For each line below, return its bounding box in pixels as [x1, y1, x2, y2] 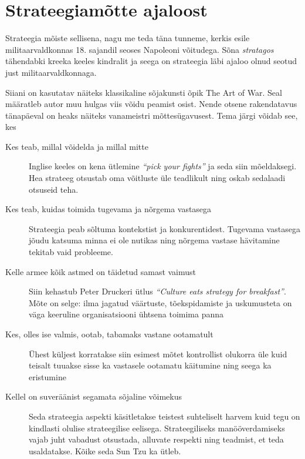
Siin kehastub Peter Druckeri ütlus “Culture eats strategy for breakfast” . [29, 285, 286, 297]
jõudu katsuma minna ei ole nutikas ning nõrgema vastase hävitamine [29, 234, 280, 246]
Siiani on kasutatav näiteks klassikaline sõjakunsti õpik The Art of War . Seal [5, 86, 282, 98]
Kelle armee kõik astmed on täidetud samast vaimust [5, 265, 196, 277]
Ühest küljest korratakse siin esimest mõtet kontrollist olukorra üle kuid [29, 347, 287, 360]
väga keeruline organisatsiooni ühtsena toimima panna [29, 308, 224, 320]
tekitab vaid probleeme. [29, 246, 113, 258]
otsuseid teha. [29, 183, 79, 195]
